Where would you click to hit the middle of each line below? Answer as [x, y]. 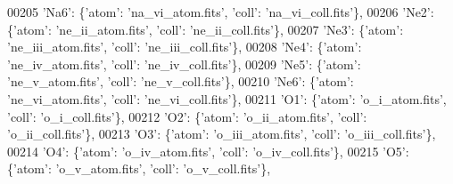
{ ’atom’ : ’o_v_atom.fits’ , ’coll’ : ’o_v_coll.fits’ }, [139, 168]
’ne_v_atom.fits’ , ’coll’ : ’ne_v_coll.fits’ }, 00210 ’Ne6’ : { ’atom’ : [181, 81]
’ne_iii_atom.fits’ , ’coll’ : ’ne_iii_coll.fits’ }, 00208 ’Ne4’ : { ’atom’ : [185, 47]
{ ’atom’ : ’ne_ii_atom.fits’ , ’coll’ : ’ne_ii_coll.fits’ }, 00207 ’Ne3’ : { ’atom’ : [206, 29]
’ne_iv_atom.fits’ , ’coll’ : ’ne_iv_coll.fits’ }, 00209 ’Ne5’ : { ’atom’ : [184, 64]
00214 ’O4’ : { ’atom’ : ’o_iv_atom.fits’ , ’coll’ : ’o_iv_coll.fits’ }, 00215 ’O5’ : [208, 151]
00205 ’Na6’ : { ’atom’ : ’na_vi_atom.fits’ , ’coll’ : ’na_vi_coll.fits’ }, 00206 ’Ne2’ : [221, 12]
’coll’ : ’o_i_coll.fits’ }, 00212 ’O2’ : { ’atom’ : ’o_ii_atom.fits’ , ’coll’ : [187, 116]
